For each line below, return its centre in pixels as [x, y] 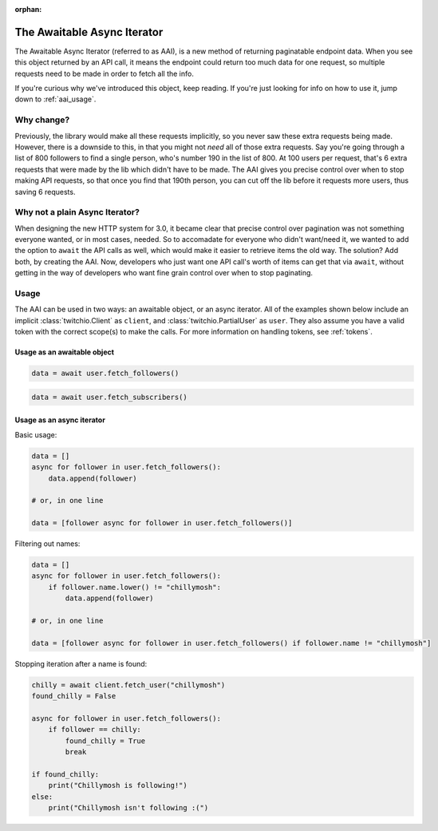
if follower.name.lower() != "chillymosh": [134, 587]
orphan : [28, 9]
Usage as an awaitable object [65, 352]
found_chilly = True [105, 741]
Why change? [42, 120]
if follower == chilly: [95, 730]
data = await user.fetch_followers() [105, 374]
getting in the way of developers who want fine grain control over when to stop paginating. [164, 273]
